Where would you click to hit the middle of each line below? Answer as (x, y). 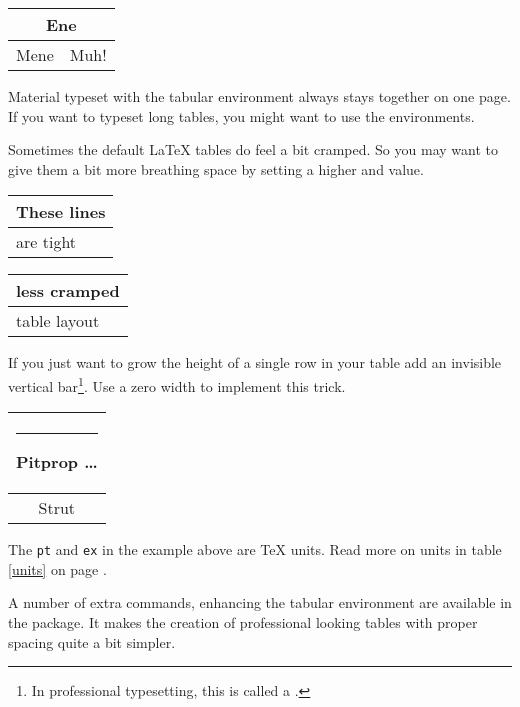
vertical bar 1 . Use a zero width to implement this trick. (177, 384)
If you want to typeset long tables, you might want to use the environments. (241, 115)
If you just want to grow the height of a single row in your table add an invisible (255, 362)
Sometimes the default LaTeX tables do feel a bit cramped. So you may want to (253, 149)
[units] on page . (57, 568)
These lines (61, 212)
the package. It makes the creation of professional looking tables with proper (243, 622)
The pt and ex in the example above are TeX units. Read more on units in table (255, 549)
